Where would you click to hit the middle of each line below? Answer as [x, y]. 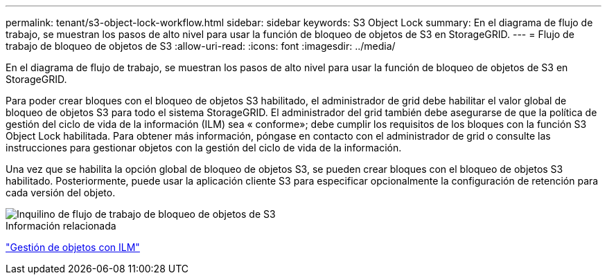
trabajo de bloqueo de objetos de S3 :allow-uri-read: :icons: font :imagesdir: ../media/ [201, 46]
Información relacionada [61, 226]
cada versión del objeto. [61, 193]
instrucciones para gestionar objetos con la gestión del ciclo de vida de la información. [204, 148]
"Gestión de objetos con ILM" [73, 247]
